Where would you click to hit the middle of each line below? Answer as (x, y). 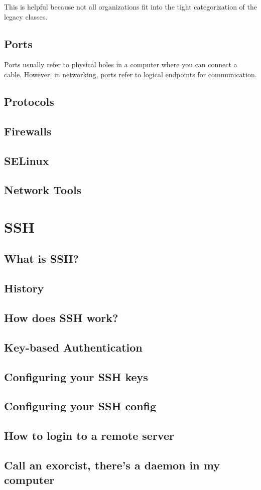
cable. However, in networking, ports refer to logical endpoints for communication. (130, 74)
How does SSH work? (61, 318)
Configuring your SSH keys (76, 376)
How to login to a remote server (89, 436)
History (24, 288)
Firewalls (28, 131)
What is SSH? (41, 259)
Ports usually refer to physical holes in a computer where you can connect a (121, 64)
